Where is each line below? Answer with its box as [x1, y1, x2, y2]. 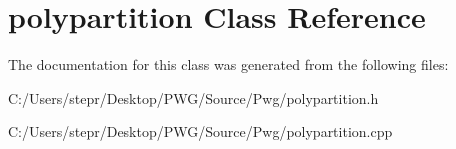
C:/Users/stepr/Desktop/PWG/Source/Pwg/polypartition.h [8, 87, 379, 108]
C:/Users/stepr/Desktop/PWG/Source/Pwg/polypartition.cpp [8, 121, 393, 142]
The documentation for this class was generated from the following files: [8, 54, 449, 75]
